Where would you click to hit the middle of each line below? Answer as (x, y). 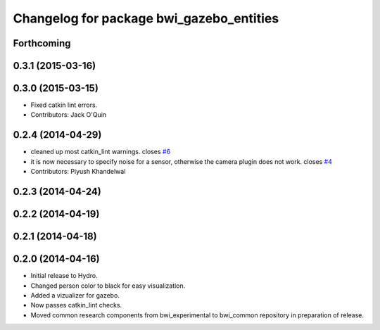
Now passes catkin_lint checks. (76, 305)
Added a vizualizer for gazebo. (75, 295)
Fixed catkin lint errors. (64, 105)
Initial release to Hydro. (64, 276)
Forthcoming (42, 43)
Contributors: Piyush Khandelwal (78, 172)
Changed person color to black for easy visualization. (108, 286)
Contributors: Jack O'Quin (69, 115)
